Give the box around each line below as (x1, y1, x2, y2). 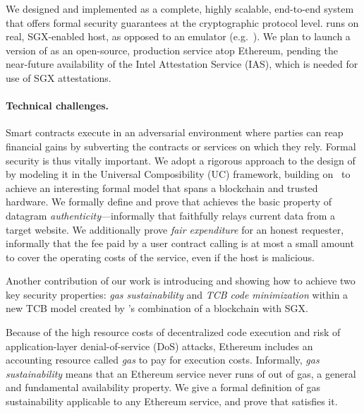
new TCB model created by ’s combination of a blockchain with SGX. (6, 301, 308, 316)
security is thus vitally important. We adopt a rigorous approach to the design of (6, 152, 356, 167)
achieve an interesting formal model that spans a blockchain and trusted (6, 180, 318, 195)
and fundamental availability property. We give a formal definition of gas (6, 380, 320, 395)
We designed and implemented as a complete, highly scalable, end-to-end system (6, 1, 354, 16)
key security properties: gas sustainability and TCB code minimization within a (6, 287, 348, 301)
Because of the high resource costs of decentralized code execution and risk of (6, 325, 341, 340)
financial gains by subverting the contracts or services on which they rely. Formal (6, 138, 356, 153)
